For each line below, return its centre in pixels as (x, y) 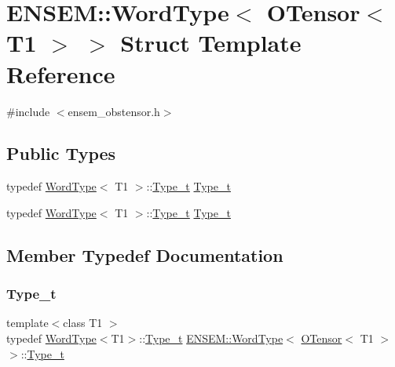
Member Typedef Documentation (145, 254)
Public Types (61, 153)
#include (28, 111)
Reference (61, 73)
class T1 (83, 323)
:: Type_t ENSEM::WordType (211, 338)
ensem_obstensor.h (114, 111)
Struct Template (211, 43)
